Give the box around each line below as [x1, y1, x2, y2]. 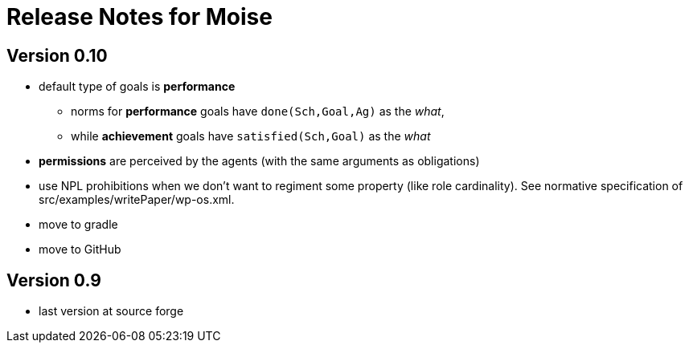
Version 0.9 [6, 270, 101, 290]
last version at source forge [39, 304, 184, 319]
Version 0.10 [6, 45, 108, 66]
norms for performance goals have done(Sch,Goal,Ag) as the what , [71, 104, 445, 119]
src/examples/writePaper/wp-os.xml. [39, 193, 235, 207]
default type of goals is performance [39, 79, 236, 94]
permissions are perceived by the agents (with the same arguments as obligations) [39, 154, 480, 168]
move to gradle [39, 217, 118, 232]
